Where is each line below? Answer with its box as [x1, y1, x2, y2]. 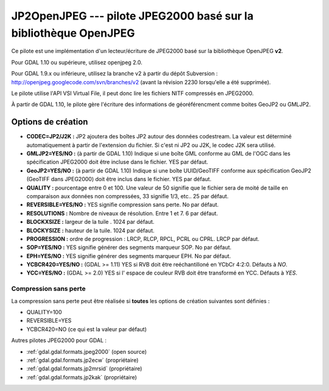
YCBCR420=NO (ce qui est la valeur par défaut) [26, 325, 147, 332]
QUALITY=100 [26, 308, 62, 315]
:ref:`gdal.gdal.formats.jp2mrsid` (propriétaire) [26, 365, 143, 372]
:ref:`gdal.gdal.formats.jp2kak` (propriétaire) [26, 373, 137, 381]
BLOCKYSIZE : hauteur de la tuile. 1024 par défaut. [26, 226, 155, 234]
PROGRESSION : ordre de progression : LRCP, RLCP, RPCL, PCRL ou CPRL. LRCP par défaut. [26, 235, 260, 242]
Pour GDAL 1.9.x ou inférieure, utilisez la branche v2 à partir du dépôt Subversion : [11, 70, 218, 77]
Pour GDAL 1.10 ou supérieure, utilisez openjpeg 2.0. [11, 59, 143, 66]
